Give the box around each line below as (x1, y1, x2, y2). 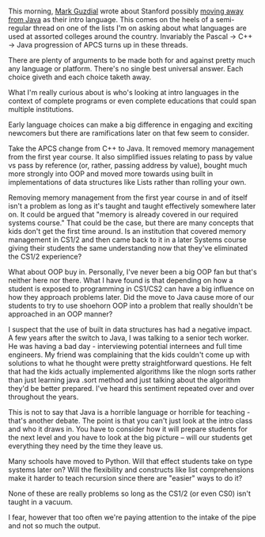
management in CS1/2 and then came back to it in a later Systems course (8, 235, 247, 244)
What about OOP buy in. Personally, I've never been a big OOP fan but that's (8, 267, 257, 277)
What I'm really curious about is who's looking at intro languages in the (8, 88, 240, 98)
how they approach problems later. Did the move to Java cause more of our (8, 293, 255, 302)
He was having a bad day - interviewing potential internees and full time (8, 342, 243, 351)
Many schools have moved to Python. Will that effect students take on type (8, 457, 253, 466)
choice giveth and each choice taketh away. (8, 72, 152, 82)
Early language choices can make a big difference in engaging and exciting (8, 120, 253, 129)
